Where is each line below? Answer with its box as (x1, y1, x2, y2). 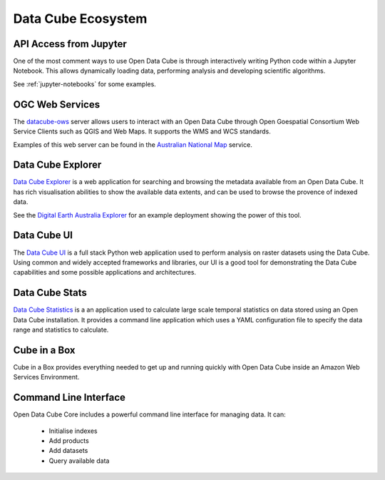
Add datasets (48, 446, 88, 455)
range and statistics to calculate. (13, 325, 109, 334)
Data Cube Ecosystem (13, 11, 148, 26)
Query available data (48, 456, 110, 465)
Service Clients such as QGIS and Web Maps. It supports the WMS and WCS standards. (13, 127, 271, 136)
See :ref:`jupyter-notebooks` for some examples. (13, 79, 156, 88)
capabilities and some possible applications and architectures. (13, 268, 196, 277)
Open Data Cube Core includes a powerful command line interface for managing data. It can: (13, 410, 287, 419)
